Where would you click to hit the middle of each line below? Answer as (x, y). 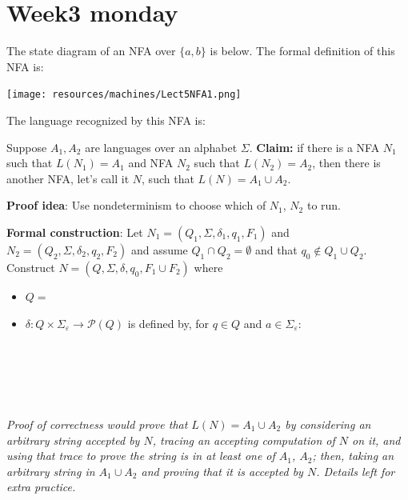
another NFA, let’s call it (68, 178)
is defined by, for (168, 323)
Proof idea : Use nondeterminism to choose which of (136, 205)
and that (276, 249)
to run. (324, 205)
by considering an (328, 424)
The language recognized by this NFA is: (106, 120)
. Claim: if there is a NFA (314, 147)
